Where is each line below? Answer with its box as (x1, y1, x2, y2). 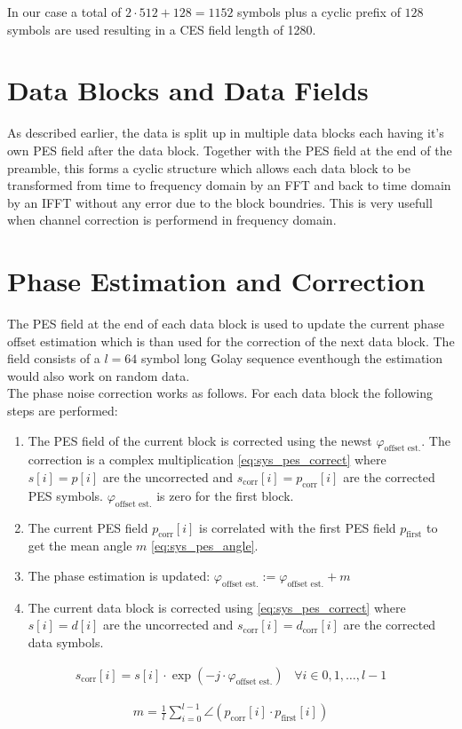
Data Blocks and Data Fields (7, 72, 369, 108)
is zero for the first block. (156, 486, 294, 504)
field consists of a (7, 349, 100, 368)
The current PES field (28, 518, 148, 536)
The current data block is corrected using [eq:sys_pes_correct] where (28, 598, 406, 616)
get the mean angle (28, 536, 132, 555)
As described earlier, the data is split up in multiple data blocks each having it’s (7, 123, 444, 142)
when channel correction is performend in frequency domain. (7, 210, 337, 229)
